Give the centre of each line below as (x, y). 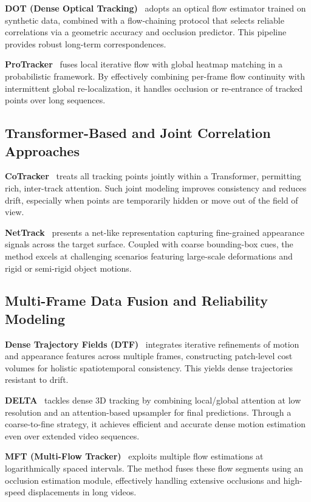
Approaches (42, 150)
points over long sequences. (55, 100)
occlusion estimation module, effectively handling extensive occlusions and (143, 480)
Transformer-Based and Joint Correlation (138, 133)
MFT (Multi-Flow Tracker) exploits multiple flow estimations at (134, 456)
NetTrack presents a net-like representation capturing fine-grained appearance (155, 232)
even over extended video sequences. (72, 435)
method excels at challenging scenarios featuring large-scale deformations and (149, 256)
